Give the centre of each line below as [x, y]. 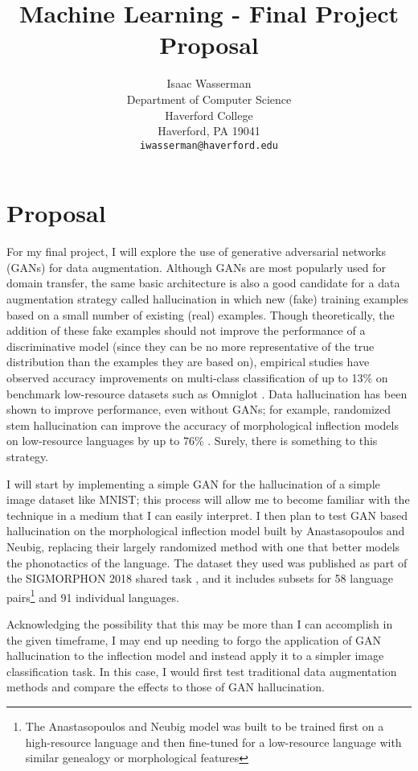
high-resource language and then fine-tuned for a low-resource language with [213, 742]
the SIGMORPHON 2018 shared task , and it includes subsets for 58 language [200, 578]
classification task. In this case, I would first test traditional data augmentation [202, 671]
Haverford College [209, 115]
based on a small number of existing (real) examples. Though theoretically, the [201, 314]
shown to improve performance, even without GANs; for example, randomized [199, 409]
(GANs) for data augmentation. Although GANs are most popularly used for [197, 267]
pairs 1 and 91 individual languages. [93, 596]
